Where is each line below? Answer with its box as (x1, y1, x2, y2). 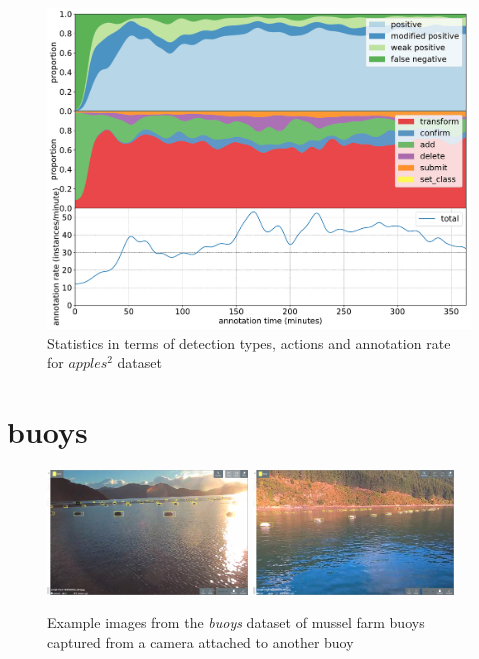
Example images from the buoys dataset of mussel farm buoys (47, 612, 425, 633)
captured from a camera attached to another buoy (47, 631, 354, 652)
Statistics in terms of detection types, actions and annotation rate (47, 332, 451, 353)
